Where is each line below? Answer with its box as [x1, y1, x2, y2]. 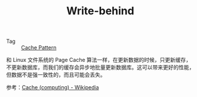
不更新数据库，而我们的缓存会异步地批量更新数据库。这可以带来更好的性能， [6, 64, 195, 71]
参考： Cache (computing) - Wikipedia [6, 84, 99, 91]
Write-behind [66, 4, 134, 18]
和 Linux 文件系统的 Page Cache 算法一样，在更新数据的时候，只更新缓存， [6, 57, 192, 64]
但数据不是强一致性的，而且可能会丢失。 [6, 71, 106, 79]
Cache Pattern [21, 44, 57, 51]
